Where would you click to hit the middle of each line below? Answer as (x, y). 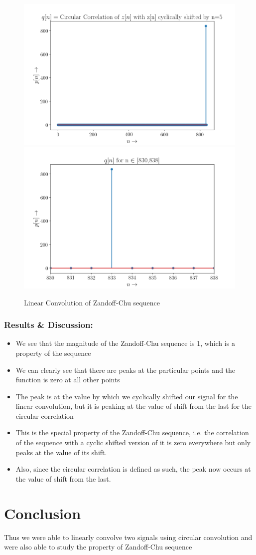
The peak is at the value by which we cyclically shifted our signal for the (127, 396)
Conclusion (43, 513)
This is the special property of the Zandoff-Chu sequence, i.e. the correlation (132, 432)
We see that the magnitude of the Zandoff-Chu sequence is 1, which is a (125, 343)
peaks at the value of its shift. (61, 452)
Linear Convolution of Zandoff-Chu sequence (92, 302)
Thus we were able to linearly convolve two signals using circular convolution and (128, 537)
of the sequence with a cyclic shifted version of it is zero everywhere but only (133, 442)
